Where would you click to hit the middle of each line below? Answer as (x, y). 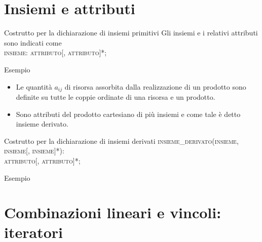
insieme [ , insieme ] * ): (34, 151)
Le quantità (34, 86)
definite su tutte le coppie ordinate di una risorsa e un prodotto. (116, 96)
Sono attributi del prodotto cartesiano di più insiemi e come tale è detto (128, 114)
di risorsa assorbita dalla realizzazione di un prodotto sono (155, 86)
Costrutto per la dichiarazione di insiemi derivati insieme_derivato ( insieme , (121, 140)
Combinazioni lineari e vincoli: (113, 212)
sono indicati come (33, 42)
